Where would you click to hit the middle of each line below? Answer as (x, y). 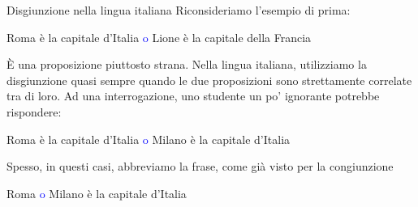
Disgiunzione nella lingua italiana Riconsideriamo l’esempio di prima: (179, 10)
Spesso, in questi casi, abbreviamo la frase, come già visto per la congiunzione (200, 166)
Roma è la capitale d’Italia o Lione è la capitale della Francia (159, 37)
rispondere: (34, 111)
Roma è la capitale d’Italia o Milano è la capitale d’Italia (149, 139)
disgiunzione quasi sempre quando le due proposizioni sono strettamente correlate (209, 80)
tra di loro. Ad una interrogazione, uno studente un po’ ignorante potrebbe (193, 96)
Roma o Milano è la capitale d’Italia (97, 193)
